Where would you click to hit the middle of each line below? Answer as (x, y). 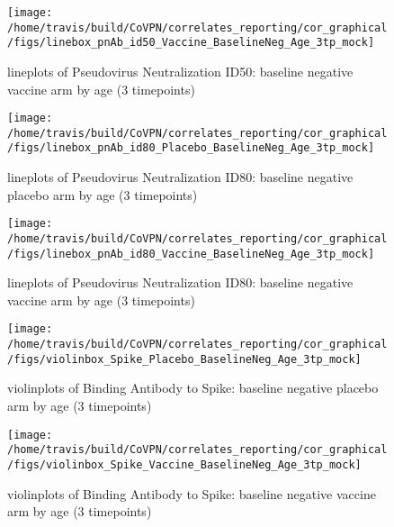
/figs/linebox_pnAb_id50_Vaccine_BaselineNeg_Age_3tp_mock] (191, 43)
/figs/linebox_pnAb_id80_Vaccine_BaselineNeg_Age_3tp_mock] (191, 254)
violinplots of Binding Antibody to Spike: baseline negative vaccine (192, 493)
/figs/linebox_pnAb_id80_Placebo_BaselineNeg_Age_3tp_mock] (191, 148)
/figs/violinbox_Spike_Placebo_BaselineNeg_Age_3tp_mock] (184, 359)
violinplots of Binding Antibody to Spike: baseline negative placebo (193, 388)
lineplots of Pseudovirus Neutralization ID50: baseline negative (180, 71)
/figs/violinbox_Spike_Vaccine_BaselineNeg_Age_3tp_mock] (184, 464)
